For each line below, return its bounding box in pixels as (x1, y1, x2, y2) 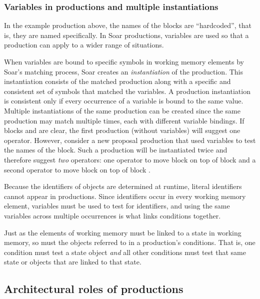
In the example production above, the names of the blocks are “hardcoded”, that (4, 20, 251, 30)
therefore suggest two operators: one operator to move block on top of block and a (4, 154, 256, 164)
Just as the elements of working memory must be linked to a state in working (4, 227, 241, 237)
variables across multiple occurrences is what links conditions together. (4, 210, 221, 220)
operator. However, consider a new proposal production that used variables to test (4, 134, 256, 145)
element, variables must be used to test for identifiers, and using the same (4, 200, 230, 211)
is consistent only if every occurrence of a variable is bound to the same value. (4, 95, 243, 106)
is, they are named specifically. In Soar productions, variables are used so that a (4, 29, 249, 40)
